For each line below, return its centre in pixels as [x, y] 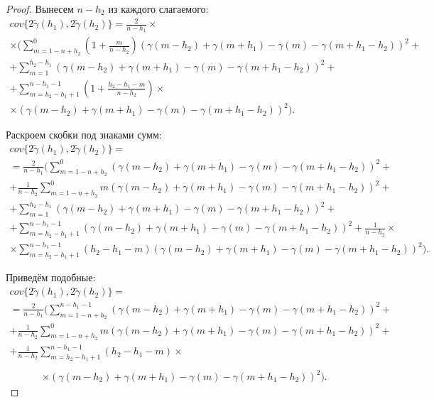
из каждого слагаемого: [158, 9]
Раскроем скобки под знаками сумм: [84, 135]
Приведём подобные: [51, 277]
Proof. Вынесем [40, 9]
